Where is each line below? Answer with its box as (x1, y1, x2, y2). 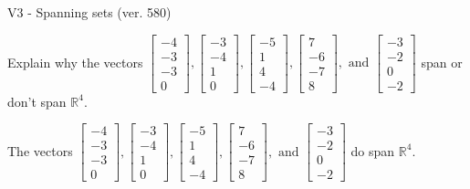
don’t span (7, 91, 67, 110)
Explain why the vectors (7, 52, 143, 71)
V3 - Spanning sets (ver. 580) (7, 3, 172, 21)
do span (350, 141, 395, 160)
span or (421, 52, 463, 71)
